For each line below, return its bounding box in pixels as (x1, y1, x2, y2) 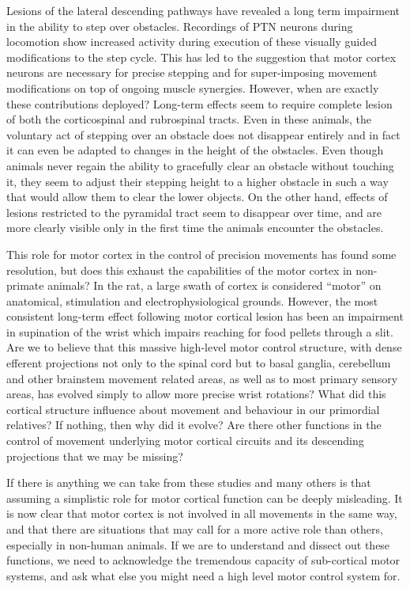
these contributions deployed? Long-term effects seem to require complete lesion (6, 95, 393, 112)
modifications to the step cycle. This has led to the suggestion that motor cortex (6, 48, 397, 65)
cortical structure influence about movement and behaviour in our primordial (6, 401, 380, 417)
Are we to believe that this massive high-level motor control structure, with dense (6, 339, 402, 355)
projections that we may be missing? (6, 447, 183, 464)
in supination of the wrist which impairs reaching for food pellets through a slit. (6, 323, 393, 340)
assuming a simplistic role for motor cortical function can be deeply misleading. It (6, 489, 403, 506)
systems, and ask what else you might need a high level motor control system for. (6, 567, 401, 583)
